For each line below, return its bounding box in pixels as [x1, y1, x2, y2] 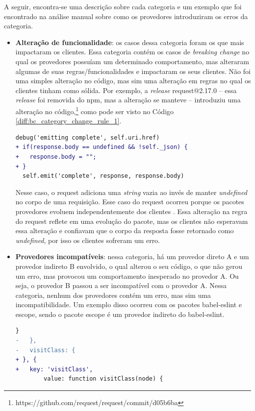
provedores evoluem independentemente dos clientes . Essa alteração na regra [15, 206, 248, 216]
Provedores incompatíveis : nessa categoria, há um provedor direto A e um [15, 251, 249, 262]
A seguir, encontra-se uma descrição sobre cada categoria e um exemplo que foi [4, 1, 242, 11]
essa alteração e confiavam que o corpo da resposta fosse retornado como [15, 225, 234, 236]
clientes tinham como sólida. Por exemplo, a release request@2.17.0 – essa [15, 85, 237, 95]
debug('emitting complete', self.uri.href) [15, 134, 160, 141]
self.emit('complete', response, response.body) [23, 172, 184, 180]
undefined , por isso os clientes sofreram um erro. [15, 235, 160, 245]
